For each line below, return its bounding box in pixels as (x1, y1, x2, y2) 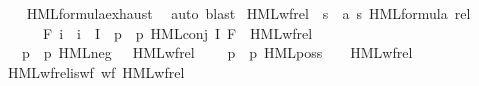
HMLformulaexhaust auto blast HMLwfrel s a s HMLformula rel (26, 3, 471, 23)
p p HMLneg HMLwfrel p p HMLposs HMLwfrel (21, 42, 413, 63)
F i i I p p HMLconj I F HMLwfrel (42, 22, 313, 43)
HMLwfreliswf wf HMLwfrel (7, 61, 185, 82)
